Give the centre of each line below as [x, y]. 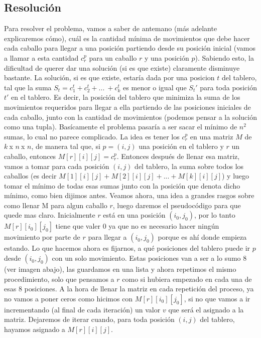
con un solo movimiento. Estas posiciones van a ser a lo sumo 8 [149, 258]
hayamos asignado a [35, 329]
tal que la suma [28, 87]
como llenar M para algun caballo [56, 205]
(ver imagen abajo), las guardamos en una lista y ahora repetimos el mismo [120, 269]
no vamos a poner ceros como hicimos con [69, 298]
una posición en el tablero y [181, 146]
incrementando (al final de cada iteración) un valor [82, 309]
